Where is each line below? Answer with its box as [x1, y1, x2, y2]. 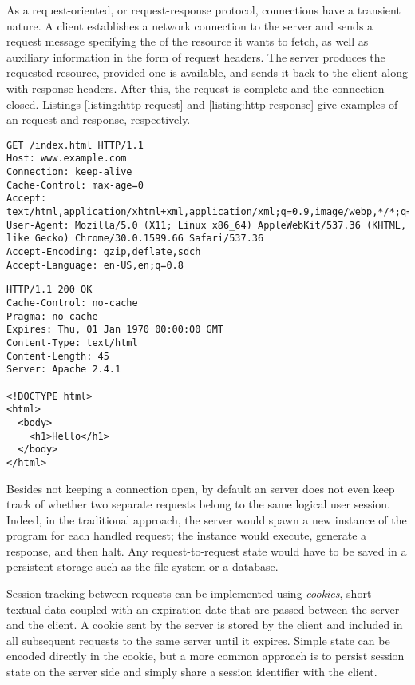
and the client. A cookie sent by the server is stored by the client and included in [6, 616, 403, 633]
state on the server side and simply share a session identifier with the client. [6, 663, 377, 680]
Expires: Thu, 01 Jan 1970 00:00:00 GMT [6, 324, 224, 336]
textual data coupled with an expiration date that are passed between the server [6, 600, 400, 617]
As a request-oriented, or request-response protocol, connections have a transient [6, 2, 401, 18]
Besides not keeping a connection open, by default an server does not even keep [6, 480, 395, 496]
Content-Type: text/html [6, 337, 138, 348]
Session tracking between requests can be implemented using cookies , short [6, 585, 372, 602]
